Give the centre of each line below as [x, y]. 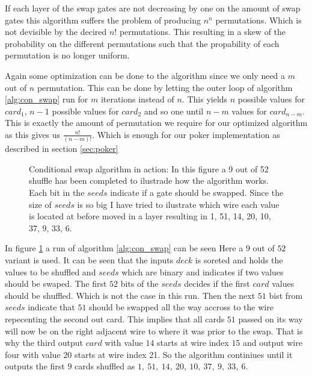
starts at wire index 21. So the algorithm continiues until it [183, 354]
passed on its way [271, 318]
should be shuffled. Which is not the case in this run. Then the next [130, 295]
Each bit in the [57, 193]
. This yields [205, 99]
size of [40, 204]
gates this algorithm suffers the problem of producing [103, 20]
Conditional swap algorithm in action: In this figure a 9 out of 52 [149, 168]
